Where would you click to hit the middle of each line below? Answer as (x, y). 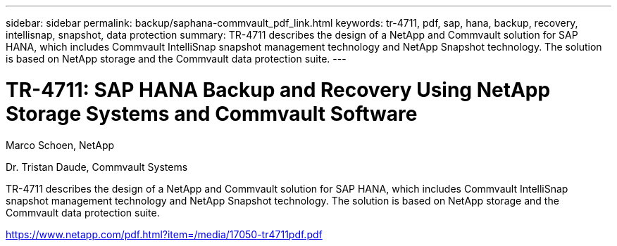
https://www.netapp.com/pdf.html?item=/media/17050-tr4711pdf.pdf (164, 234)
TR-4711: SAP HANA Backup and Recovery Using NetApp (278, 90)
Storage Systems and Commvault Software (212, 114)
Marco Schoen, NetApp (60, 145)
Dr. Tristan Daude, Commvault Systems (97, 167)
